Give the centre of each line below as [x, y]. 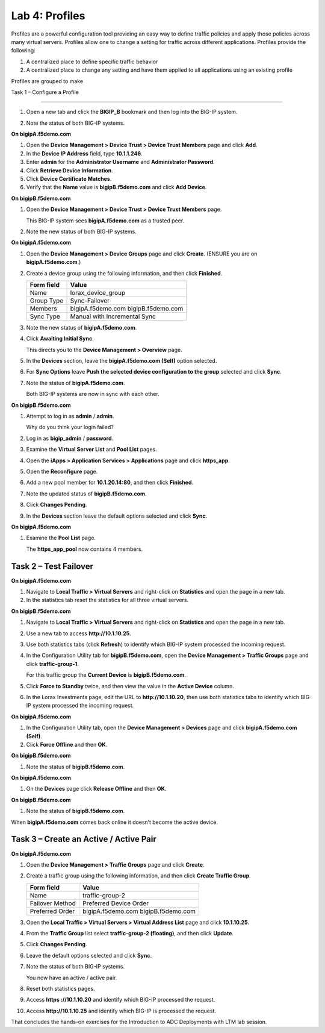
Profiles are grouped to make [47, 81]
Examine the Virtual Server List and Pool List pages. [92, 450]
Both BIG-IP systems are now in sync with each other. [93, 394]
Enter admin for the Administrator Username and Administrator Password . [120, 162]
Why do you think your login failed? [70, 427]
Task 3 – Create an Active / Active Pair [84, 839]
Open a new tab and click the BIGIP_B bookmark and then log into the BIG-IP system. [132, 112]
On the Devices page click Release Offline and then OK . [96, 789]
